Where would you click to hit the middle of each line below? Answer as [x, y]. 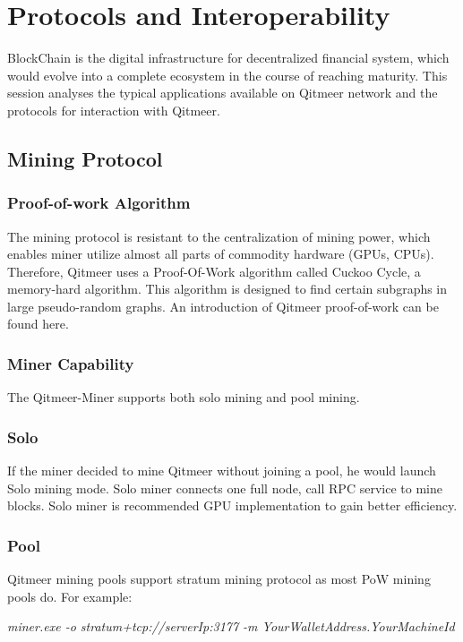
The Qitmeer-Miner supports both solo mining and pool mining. [184, 397]
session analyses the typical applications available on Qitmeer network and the [223, 93]
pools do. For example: [70, 596]
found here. [38, 324]
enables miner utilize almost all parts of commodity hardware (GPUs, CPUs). [221, 254]
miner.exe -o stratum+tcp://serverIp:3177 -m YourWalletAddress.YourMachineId [231, 626]
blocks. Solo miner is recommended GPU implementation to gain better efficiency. [232, 505]
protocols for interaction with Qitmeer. [114, 110]
